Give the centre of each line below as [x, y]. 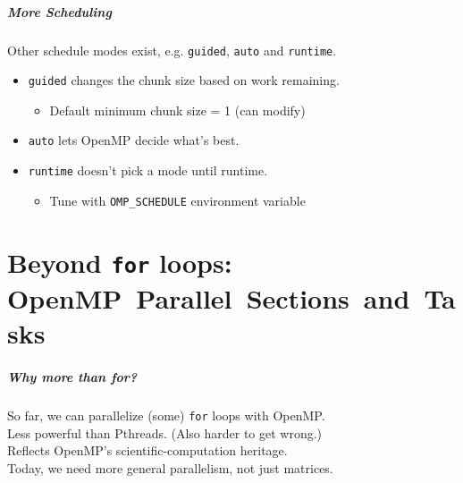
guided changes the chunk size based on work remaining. [184, 80]
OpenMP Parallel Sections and [209, 297]
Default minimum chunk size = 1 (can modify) [177, 110]
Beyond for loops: [120, 262]
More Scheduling [59, 11]
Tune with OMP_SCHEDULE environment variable [177, 200]
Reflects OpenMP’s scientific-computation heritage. [147, 450]
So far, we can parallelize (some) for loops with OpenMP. [166, 415]
